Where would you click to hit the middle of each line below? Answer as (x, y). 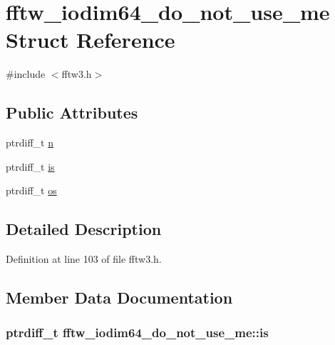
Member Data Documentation (119, 297)
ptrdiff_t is (30, 166)
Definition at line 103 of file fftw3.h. (84, 259)
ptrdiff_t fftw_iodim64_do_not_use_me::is (137, 332)
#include (26, 74)
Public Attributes (72, 112)
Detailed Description (84, 229)
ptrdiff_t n (30, 142)
